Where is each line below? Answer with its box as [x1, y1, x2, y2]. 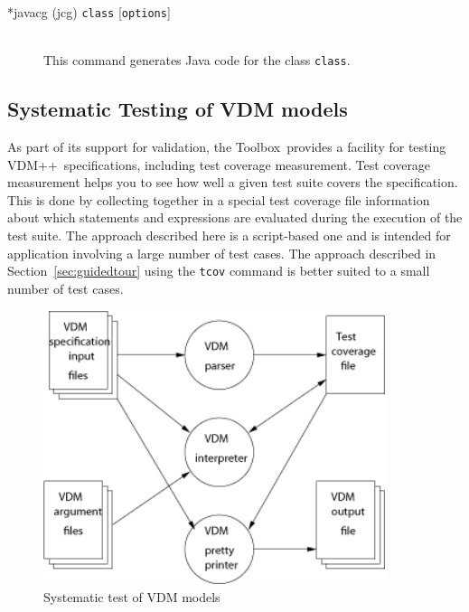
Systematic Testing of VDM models [7, 95, 348, 123]
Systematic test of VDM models [43, 587, 220, 606]
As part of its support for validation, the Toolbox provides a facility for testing [7, 137, 446, 156]
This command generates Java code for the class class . [43, 51, 351, 70]
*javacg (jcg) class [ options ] [7, 3, 171, 21]
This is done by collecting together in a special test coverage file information [7, 190, 430, 209]
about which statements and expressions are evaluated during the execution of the [7, 208, 463, 227]
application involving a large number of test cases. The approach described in [7, 243, 436, 262]
